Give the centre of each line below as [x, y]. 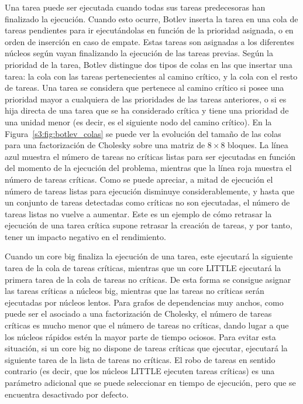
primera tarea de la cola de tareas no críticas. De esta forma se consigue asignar [148, 279]
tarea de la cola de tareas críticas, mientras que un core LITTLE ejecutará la [143, 268]
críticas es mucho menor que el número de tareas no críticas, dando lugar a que [147, 325]
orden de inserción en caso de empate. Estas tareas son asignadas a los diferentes [149, 41]
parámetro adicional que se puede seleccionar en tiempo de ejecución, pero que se [150, 382]
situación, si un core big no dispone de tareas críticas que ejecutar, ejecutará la [146, 348]
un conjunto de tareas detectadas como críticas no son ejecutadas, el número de [147, 202]
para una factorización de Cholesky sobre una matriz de [105, 145]
